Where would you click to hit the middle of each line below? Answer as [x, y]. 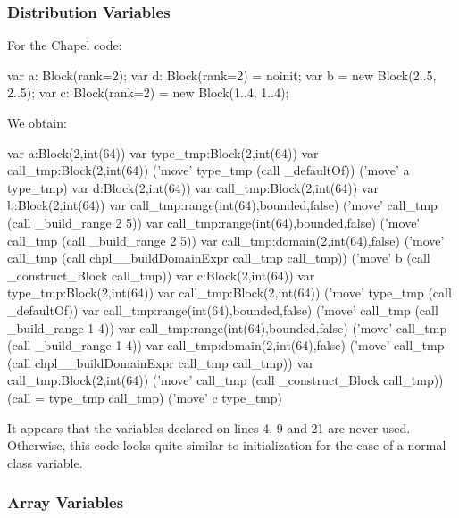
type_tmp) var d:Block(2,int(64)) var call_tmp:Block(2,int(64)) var [193, 187]
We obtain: [37, 122]
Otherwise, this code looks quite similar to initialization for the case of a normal [227, 445]
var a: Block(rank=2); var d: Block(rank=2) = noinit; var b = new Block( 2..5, [222, 75]
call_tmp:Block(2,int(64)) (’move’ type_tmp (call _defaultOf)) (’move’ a [209, 170]
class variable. [45, 462]
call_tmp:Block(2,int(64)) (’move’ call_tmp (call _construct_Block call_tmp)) [225, 380]
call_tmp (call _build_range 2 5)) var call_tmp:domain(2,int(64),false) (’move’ [226, 240]
